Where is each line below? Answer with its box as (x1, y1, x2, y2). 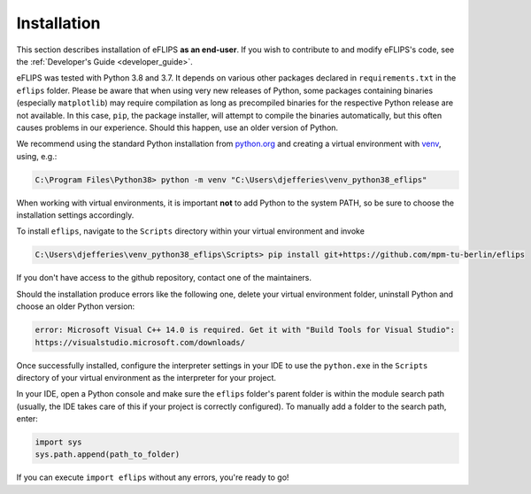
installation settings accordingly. (16, 210, 135, 220)
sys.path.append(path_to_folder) (35, 450, 181, 459)
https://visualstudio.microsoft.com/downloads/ (35, 337, 245, 347)
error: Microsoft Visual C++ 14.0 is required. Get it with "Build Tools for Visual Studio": (35, 325, 456, 336)
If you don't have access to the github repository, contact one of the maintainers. (16, 273, 312, 283)
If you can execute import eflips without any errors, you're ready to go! (16, 472, 289, 482)
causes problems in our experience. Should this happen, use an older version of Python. (16, 122, 339, 133)
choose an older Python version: (16, 301, 135, 312)
